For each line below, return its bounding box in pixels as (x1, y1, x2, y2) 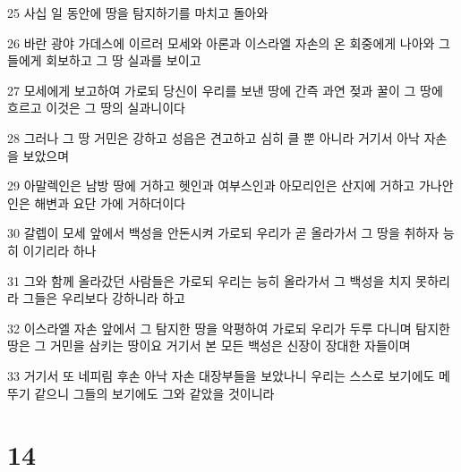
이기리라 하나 (22, 240, 97, 259)
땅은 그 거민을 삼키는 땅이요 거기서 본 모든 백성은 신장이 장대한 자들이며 (7, 336, 411, 355)
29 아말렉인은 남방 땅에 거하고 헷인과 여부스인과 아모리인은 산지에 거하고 (7, 176, 415, 195)
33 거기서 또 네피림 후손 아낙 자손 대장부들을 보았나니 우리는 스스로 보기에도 (7, 366, 435, 384)
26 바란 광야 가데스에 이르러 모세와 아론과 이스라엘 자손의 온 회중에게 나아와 (7, 33, 435, 52)
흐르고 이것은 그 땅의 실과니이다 (7, 98, 185, 117)
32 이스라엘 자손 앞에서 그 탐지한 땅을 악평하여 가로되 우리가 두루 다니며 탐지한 (7, 318, 450, 337)
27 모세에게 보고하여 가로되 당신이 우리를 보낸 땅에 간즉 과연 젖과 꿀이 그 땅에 (7, 80, 443, 99)
